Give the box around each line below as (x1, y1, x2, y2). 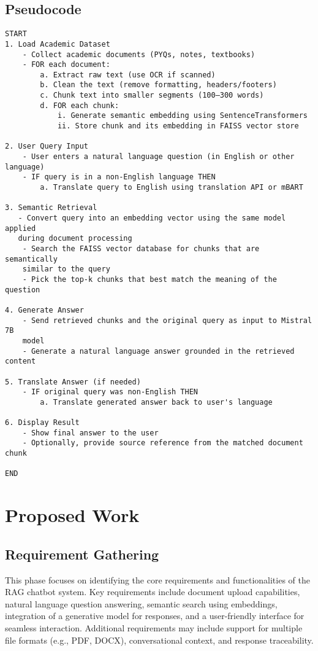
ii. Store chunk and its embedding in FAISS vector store (57, 122, 299, 131)
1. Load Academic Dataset (5, 39, 110, 49)
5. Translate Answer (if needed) (5, 377, 141, 386)
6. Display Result (5, 418, 80, 427)
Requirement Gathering (5, 544, 159, 563)
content (5, 357, 36, 366)
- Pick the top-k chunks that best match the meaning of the (22, 275, 277, 284)
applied (5, 224, 36, 233)
